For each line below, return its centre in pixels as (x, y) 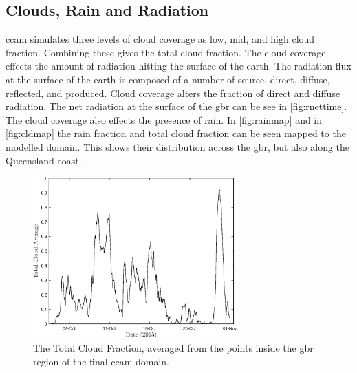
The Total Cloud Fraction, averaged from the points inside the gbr (173, 347)
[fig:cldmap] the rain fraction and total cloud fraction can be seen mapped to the (176, 133)
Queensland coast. (44, 160)
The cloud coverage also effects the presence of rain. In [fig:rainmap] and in (164, 119)
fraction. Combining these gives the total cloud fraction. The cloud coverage (166, 52)
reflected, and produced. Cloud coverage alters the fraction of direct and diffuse (173, 93)
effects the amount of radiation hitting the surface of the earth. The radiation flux (178, 66)
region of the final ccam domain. (101, 361)
